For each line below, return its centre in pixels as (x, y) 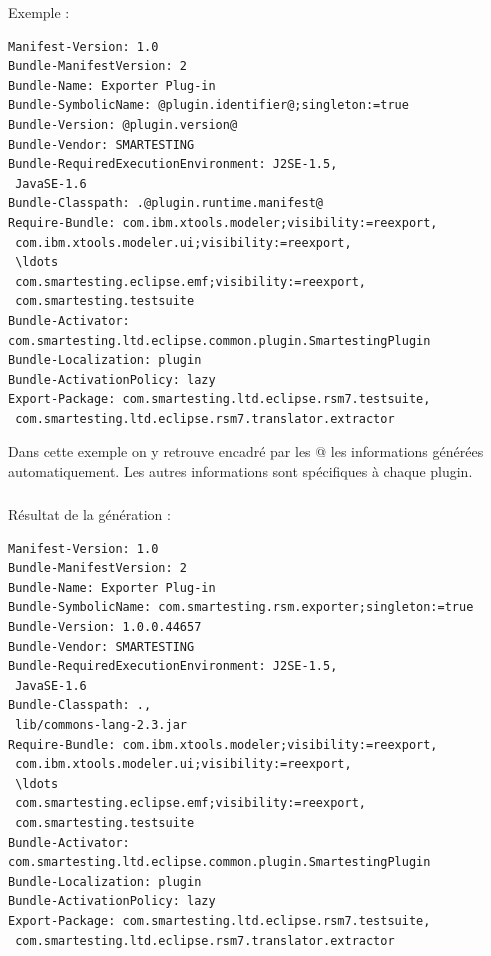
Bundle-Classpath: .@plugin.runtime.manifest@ (165, 203)
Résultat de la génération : (89, 514)
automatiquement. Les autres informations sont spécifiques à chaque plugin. (240, 471)
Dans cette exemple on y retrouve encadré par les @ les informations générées (246, 451)
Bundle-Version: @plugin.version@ (123, 124)
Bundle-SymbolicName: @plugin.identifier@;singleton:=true (208, 105)
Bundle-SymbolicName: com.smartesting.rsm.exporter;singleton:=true (241, 607)
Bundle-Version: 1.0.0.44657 (105, 627)
